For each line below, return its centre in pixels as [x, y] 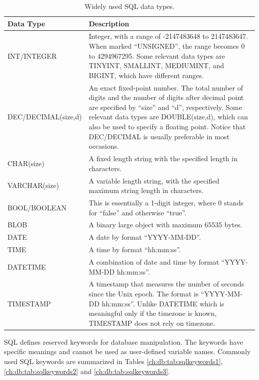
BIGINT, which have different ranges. [146, 75]
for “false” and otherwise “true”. [138, 212]
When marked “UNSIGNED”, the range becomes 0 [167, 46]
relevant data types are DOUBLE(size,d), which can [168, 117]
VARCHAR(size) [33, 185]
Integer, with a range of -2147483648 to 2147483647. [168, 36]
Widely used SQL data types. [129, 6]
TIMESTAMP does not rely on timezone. [152, 323]
